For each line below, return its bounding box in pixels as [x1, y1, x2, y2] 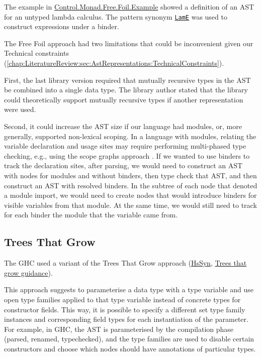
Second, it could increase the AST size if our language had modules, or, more [4, 121, 242, 131]
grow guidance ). [4, 267, 53, 278]
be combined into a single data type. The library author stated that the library [4, 84, 248, 95]
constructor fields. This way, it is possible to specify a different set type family [4, 304, 245, 314]
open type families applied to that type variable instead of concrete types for [4, 294, 241, 304]
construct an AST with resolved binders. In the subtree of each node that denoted [4, 180, 257, 190]
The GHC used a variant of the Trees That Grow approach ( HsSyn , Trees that [4, 258, 247, 268]
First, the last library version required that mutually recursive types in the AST [4, 74, 251, 85]
